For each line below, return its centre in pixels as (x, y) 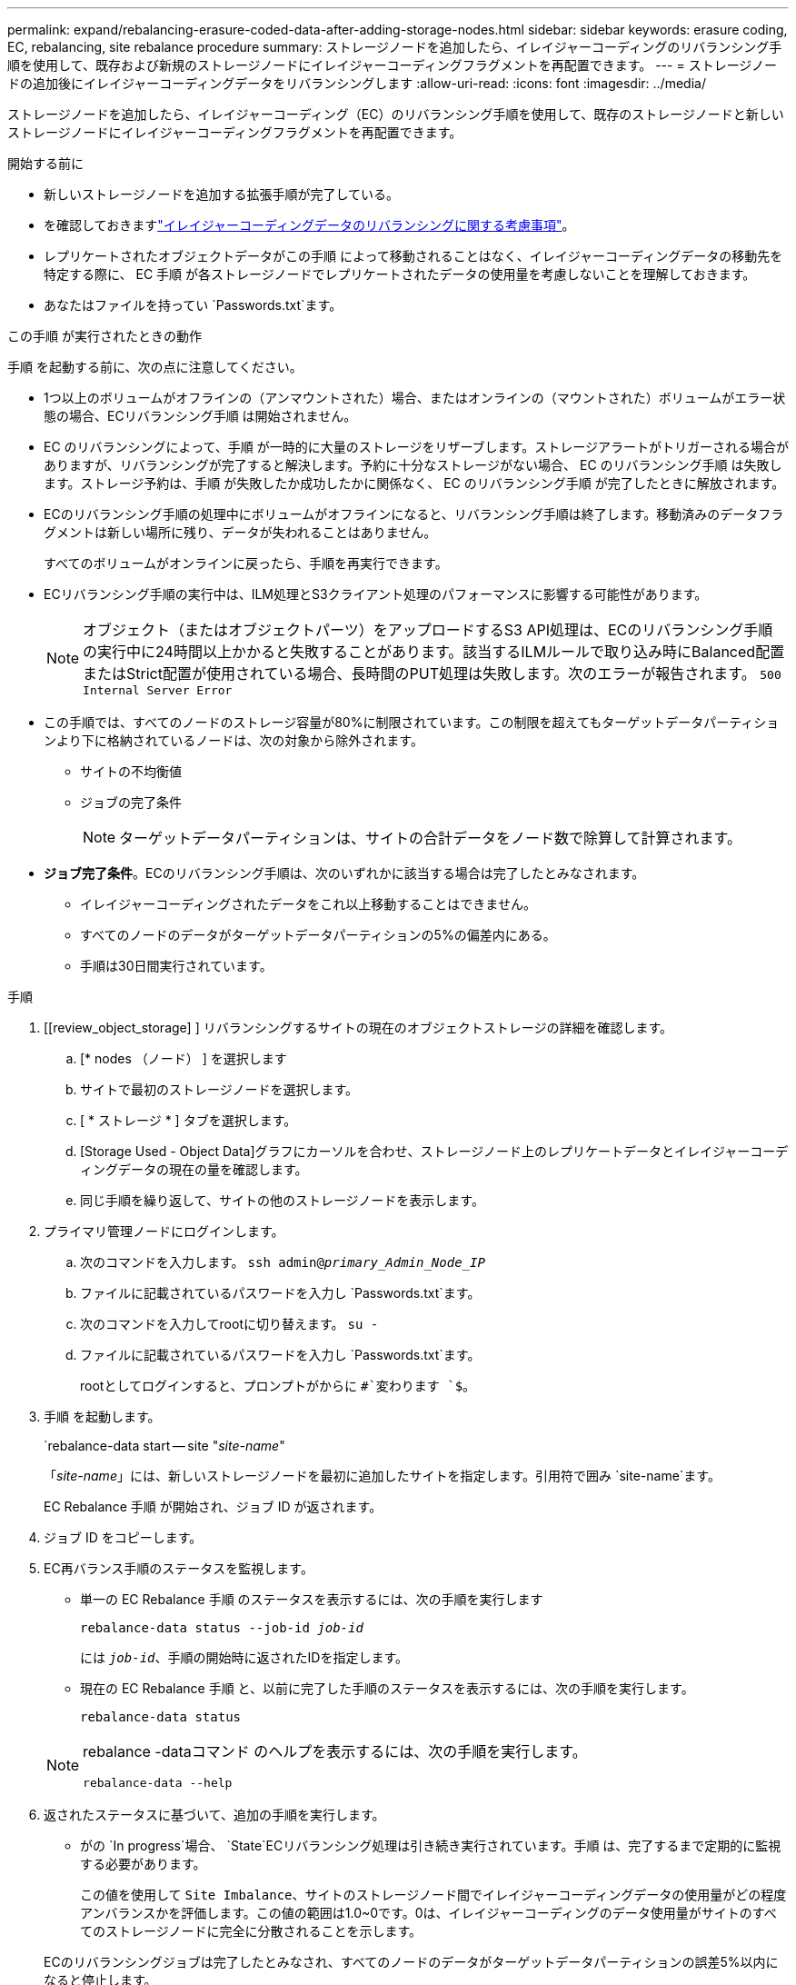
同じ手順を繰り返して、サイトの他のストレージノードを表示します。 (282, 1200)
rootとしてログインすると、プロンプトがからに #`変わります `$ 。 (278, 1386)
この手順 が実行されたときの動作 (104, 336)
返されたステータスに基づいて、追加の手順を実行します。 (214, 1815)
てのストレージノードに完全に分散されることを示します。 (251, 1931)
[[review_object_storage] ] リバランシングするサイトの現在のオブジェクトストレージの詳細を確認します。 (358, 1027)
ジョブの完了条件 (131, 802)
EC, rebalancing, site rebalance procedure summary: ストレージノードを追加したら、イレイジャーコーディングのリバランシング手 (395, 47)
